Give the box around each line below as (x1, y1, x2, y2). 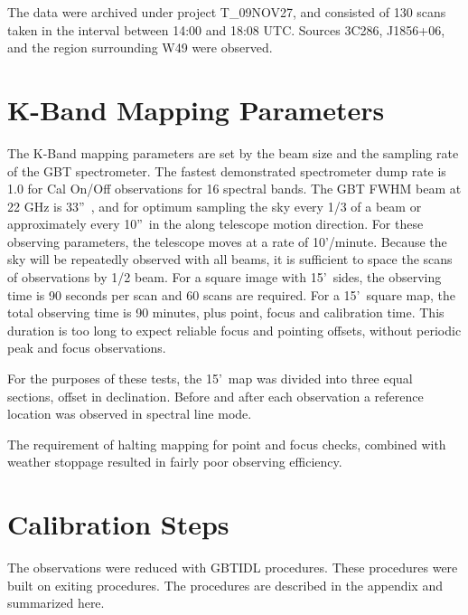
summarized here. (7, 593, 105, 612)
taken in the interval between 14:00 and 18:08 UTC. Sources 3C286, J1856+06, (7, 20, 445, 39)
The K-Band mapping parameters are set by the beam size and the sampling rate (7, 143, 459, 162)
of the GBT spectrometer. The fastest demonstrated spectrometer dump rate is (7, 161, 446, 180)
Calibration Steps (7, 506, 229, 543)
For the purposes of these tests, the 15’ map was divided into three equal (7, 369, 413, 388)
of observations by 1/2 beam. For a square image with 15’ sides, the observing (7, 268, 442, 287)
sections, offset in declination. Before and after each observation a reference (7, 386, 424, 405)
